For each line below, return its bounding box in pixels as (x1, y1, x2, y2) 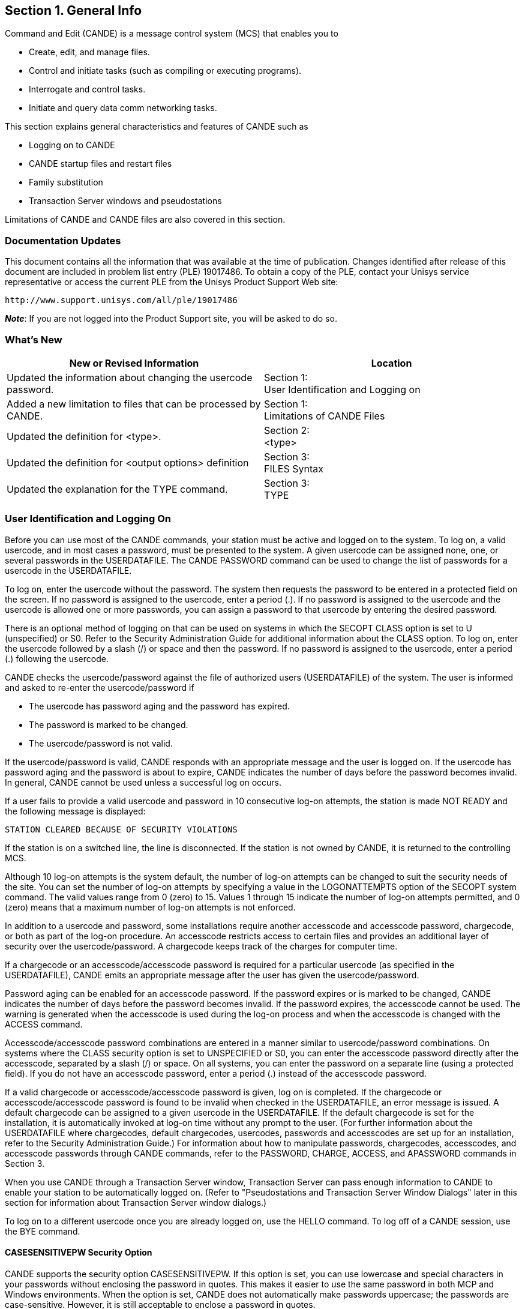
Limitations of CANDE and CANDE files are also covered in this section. (5, 214, 286, 225)
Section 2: (264, 424, 310, 436)
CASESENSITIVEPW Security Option (5, 1247, 152, 1258)
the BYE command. (5, 1226, 80, 1236)
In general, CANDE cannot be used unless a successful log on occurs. (5, 777, 282, 787)
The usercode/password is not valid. (29, 738, 173, 748)
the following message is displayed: (5, 805, 146, 816)
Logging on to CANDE (29, 140, 115, 151)
